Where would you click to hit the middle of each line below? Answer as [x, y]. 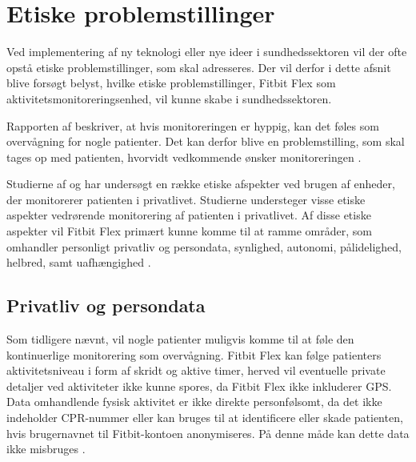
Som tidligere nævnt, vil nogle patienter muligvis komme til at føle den [180, 339]
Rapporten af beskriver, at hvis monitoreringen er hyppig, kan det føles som [193, 125]
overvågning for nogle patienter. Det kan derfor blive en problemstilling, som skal [206, 141]
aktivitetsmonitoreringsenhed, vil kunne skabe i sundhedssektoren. [169, 98]
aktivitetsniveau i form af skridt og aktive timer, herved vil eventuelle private [196, 370]
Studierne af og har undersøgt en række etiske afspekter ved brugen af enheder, [201, 184]
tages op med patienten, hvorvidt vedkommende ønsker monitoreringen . [184, 157]
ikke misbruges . [46, 449]
